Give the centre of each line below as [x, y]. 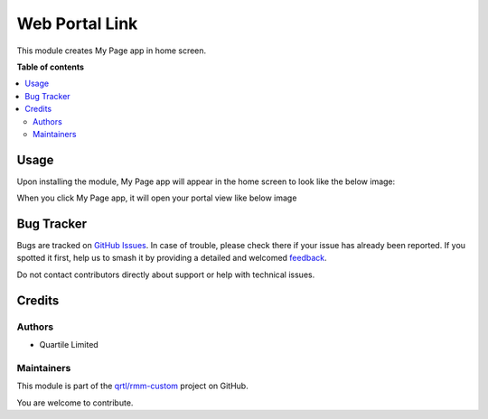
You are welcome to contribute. [75, 403]
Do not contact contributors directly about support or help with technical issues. [166, 275]
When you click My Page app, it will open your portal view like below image [157, 198]
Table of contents [51, 67]
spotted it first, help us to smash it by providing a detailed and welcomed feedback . [172, 258]
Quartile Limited [69, 345]
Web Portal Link [77, 23]
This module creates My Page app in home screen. [112, 51]
